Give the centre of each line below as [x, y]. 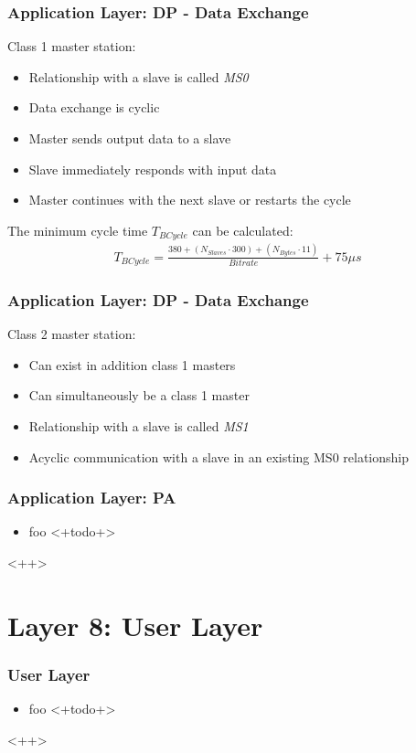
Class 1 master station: [72, 46]
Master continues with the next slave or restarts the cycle [190, 200]
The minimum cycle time [78, 230]
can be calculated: [243, 230]
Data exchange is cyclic [94, 107]
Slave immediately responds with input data [153, 169]
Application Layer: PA [92, 498]
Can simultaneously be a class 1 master [139, 395]
